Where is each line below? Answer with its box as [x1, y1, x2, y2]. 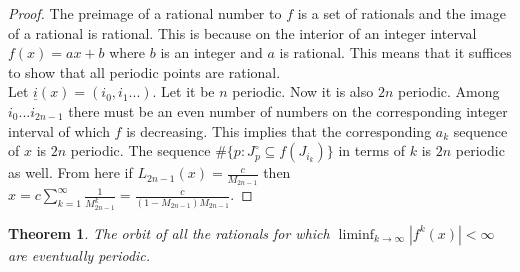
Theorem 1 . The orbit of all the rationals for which [8, 222, 330, 243]
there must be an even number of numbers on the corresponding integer [68, 100, 508, 121]
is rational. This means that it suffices [279, 42, 512, 63]
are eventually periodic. [8, 244, 151, 265]
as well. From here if [8, 162, 133, 183]
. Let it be [152, 81, 215, 102]
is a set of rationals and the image [297, 3, 506, 23]
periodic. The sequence [70, 140, 211, 161]
